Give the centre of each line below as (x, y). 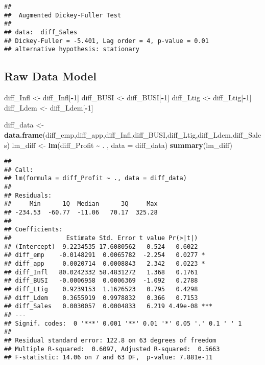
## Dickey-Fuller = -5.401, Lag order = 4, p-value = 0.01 (106, 41)
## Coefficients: (33, 230)
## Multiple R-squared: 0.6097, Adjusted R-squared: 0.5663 (112, 349)
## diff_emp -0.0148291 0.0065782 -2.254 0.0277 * (105, 255)
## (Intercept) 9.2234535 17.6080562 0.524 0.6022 (101, 246)
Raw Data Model (50, 76)
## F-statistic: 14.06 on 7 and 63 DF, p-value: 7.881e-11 (109, 358)
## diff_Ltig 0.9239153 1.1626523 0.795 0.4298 (101, 289)
